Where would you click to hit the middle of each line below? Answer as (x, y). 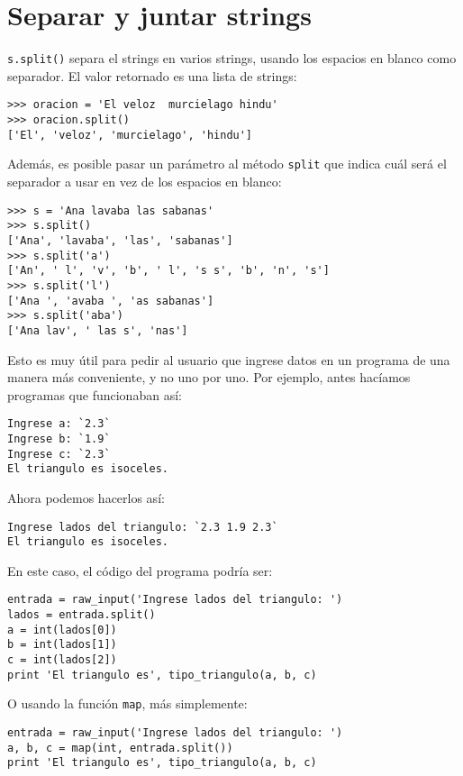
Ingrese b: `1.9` (59, 438)
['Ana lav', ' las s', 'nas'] (98, 330)
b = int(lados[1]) (62, 645)
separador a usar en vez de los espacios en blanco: (145, 181)
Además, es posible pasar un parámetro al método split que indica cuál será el (227, 164)
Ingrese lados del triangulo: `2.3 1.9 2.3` (143, 527)
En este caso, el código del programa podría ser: (140, 570)
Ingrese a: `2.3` (59, 424)
